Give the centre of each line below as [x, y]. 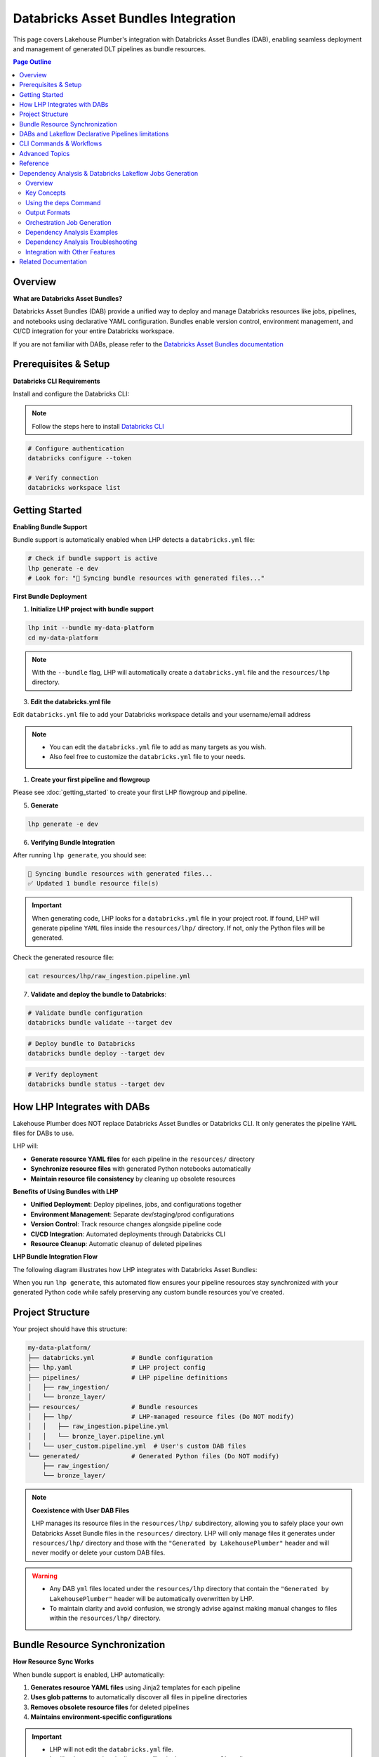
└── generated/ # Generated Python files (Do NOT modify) [154, 1456]
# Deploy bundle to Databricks [82, 1043]
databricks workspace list [74, 488]
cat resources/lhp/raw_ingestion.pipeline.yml [109, 976]
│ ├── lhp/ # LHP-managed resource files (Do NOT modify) [161, 1417]
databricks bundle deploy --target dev [96, 1053]
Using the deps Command [63, 202]
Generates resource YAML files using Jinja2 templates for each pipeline [135, 1687]
